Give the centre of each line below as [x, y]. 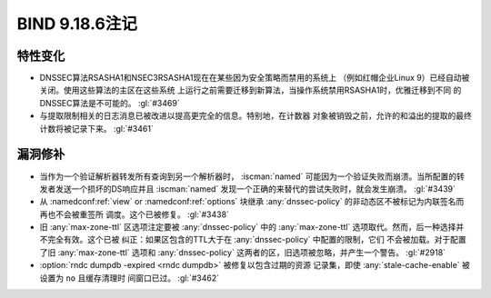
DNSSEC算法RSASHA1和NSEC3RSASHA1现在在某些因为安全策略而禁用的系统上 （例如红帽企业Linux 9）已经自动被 [255, 78]
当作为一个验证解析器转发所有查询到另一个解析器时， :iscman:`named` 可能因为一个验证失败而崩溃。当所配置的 [248, 176]
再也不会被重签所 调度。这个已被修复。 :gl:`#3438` [134, 214]
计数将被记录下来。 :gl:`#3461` [96, 128]
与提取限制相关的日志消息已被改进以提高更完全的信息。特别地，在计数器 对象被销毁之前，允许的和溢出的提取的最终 [256, 116]
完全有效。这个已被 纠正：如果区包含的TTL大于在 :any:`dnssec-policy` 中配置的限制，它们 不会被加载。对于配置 [257, 240]
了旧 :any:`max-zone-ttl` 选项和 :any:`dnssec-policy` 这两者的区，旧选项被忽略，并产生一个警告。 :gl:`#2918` [242, 252]
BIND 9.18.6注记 [77, 24]
